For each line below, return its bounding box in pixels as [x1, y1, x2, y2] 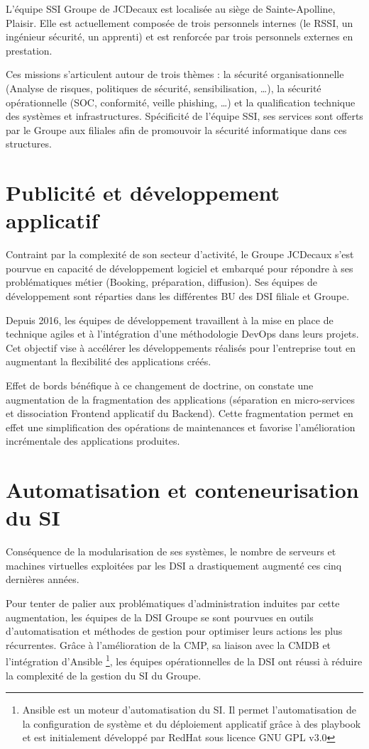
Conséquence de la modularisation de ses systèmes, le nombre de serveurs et [6, 544, 336, 559]
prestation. [6, 43, 53, 57]
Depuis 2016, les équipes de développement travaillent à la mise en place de [6, 312, 334, 327]
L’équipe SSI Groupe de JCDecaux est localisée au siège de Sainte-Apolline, [6, 1, 336, 16]
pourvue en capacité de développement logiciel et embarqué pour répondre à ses [6, 260, 353, 275]
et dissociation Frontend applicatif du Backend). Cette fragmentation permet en [6, 406, 353, 421]
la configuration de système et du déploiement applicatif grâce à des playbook [22, 716, 361, 731]
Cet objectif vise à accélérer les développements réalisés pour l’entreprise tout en [6, 340, 356, 355]
